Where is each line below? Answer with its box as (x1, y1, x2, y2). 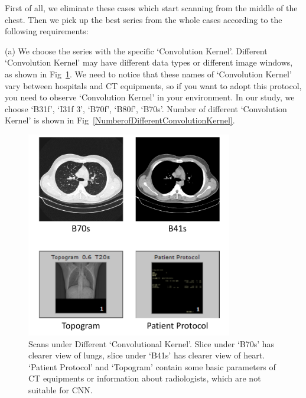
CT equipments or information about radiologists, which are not (28, 372, 261, 384)
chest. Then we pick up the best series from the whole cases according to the (5, 13, 282, 25)
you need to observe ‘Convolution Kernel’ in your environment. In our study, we (5, 91, 295, 103)
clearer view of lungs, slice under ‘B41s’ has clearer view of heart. (28, 349, 265, 361)
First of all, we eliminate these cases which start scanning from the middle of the (5, 2, 298, 14)
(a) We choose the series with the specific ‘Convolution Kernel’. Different (5, 44, 268, 57)
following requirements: (5, 25, 89, 37)
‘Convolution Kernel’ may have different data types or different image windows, (5, 56, 293, 68)
